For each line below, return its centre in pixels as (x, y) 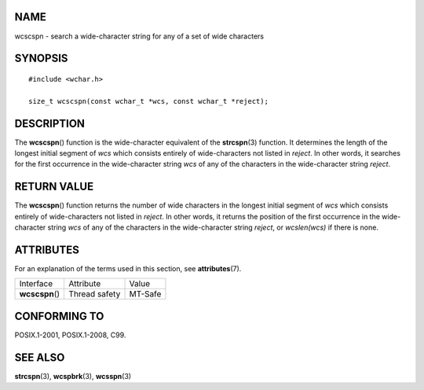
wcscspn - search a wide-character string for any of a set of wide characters (139, 36)
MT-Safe (145, 294)
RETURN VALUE (54, 187)
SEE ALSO (40, 357)
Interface (36, 284)
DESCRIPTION (50, 123)
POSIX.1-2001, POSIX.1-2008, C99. (70, 335)
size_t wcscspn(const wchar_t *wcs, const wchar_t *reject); (148, 101)
